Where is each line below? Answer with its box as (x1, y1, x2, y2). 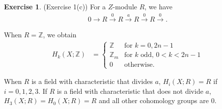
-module (112, 1, 138, 11)
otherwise (124, 61, 153, 68)
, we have (144, 1, 173, 11)
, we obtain (43, 29, 77, 40)
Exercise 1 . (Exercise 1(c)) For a (4, 1, 106, 11)
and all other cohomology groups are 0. (99, 95, 217, 106)
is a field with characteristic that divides (31, 76, 153, 86)
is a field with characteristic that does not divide (57, 85, 203, 96)
